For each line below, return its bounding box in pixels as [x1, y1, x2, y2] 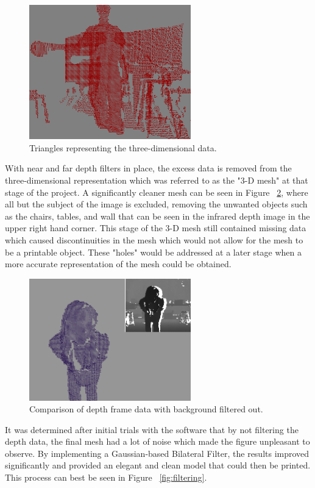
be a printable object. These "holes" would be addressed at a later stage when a [5, 245, 302, 258]
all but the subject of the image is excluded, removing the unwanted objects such [5, 198, 308, 210]
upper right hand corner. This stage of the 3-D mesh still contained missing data [5, 221, 306, 234]
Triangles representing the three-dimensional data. [29, 141, 217, 154]
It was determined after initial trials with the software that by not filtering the [5, 423, 299, 436]
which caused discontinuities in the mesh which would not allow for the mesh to [5, 233, 303, 246]
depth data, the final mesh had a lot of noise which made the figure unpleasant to [5, 435, 310, 448]
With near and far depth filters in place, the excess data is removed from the [5, 162, 292, 174]
